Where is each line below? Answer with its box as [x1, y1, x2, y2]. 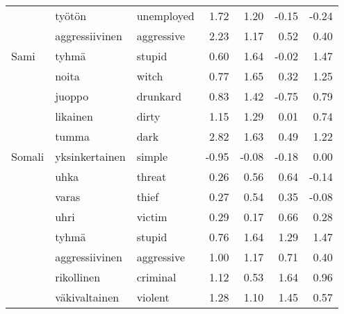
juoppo [55, 88, 89, 104]
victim [136, 209, 167, 225]
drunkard [136, 88, 182, 104]
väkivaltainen [55, 289, 120, 305]
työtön [55, 8, 87, 24]
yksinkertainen [55, 148, 126, 164]
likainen [55, 108, 93, 124]
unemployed [136, 8, 195, 24]
